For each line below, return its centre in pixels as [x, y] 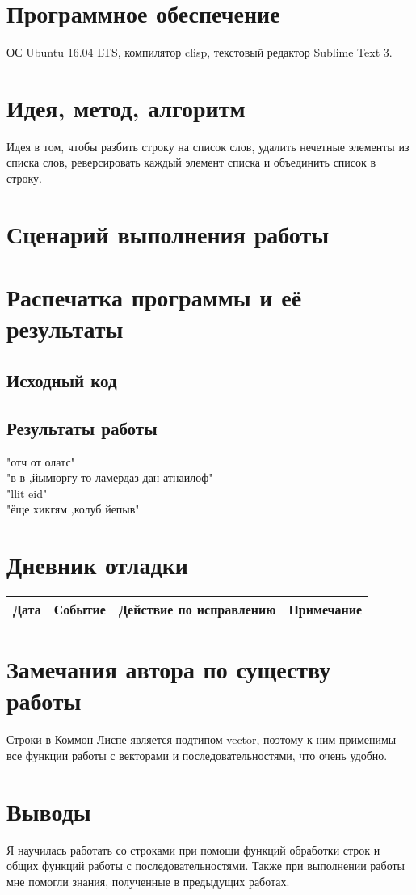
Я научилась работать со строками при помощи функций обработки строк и [193, 849]
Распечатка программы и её [154, 297]
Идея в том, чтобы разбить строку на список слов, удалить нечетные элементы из [208, 146]
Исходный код [62, 380]
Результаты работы [82, 427]
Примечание [326, 610]
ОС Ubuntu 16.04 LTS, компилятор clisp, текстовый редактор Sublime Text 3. [200, 52]
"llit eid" [27, 493]
